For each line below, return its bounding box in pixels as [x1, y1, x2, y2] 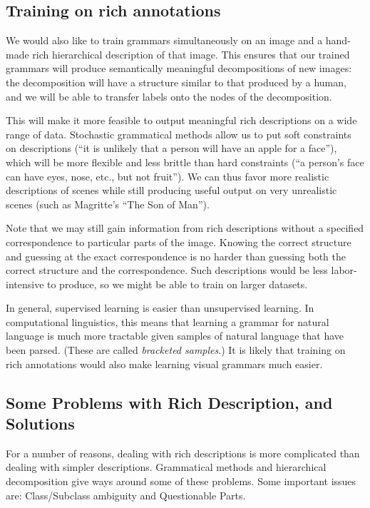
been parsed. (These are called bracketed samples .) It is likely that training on [6, 342, 346, 357]
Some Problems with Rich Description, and [6, 391, 333, 413]
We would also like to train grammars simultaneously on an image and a [6, 33, 323, 48]
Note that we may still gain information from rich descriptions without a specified [6, 220, 364, 235]
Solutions [6, 412, 75, 435]
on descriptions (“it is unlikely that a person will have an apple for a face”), [6, 141, 337, 156]
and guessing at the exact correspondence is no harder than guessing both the [6, 248, 346, 263]
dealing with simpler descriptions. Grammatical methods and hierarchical [6, 459, 327, 474]
